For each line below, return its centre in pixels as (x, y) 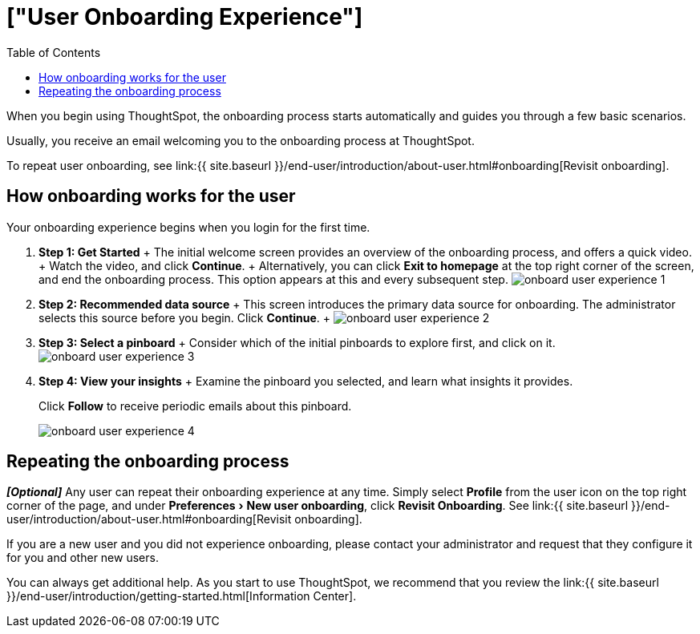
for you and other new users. (83, 558)
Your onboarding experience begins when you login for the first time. (188, 227)
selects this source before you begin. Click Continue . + (185, 317)
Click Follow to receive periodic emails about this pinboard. (195, 406)
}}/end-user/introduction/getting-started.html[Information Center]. (182, 596)
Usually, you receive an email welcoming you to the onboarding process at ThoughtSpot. (241, 140)
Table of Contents (54, 52)
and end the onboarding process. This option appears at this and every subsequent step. (273, 279)
